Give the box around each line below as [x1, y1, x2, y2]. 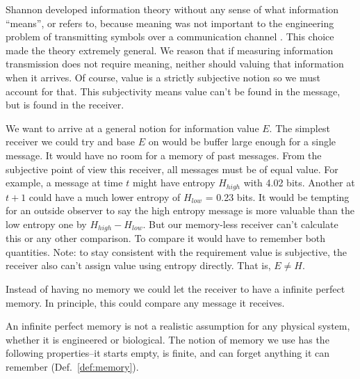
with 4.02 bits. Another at [243, 175, 355, 190]
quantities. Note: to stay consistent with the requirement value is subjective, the [6, 244, 347, 259]
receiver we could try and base [6, 134, 136, 149]
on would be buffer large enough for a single [148, 134, 336, 149]
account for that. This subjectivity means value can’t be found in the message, [6, 83, 341, 98]
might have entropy [132, 175, 215, 190]
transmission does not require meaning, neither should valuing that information [6, 56, 344, 71]
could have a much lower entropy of [28, 189, 181, 204]
